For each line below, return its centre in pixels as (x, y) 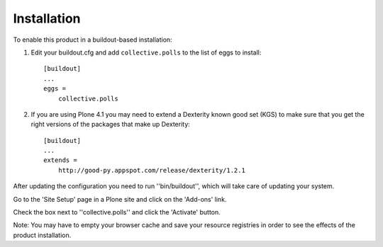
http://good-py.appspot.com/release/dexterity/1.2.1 (152, 170)
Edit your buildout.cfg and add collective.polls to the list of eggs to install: (146, 52)
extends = (60, 160)
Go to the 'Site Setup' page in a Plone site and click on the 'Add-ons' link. (120, 199)
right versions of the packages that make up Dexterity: (111, 125)
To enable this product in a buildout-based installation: (93, 40)
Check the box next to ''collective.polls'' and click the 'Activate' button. (117, 212)
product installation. (42, 235)
